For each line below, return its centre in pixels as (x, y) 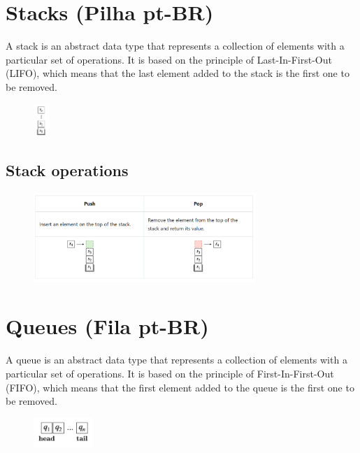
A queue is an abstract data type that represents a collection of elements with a (177, 360)
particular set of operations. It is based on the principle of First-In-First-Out (170, 373)
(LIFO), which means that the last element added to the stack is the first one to (178, 73)
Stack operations (67, 170)
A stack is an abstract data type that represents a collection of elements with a (175, 46)
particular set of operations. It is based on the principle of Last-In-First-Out (169, 59)
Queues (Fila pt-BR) (107, 326)
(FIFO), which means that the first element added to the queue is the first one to (180, 387)
